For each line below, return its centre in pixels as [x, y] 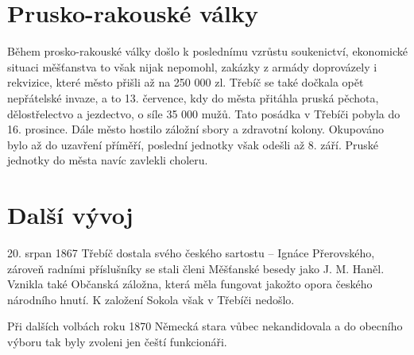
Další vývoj [70, 215]
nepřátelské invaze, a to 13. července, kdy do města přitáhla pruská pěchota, [193, 97]
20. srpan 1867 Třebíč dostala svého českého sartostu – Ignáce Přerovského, [191, 253]
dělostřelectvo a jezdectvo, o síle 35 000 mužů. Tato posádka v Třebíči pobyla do [204, 113]
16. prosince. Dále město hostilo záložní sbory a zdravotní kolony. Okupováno [195, 129]
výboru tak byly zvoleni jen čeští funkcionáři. [117, 341]
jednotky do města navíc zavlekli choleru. [108, 160]
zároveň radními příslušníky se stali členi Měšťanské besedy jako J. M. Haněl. [196, 268]
